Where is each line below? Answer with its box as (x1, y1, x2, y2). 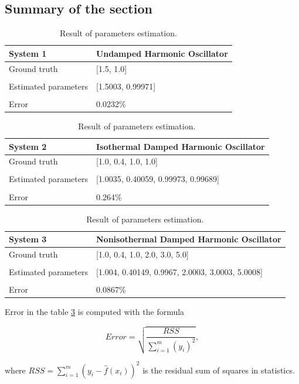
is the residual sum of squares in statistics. (142, 364, 295, 376)
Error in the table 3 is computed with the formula (5, 306, 185, 318)
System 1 (9, 47, 47, 59)
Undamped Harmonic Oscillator (96, 47, 228, 59)
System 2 (9, 140, 47, 152)
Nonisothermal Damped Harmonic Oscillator (96, 233, 281, 245)
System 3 (9, 233, 47, 245)
